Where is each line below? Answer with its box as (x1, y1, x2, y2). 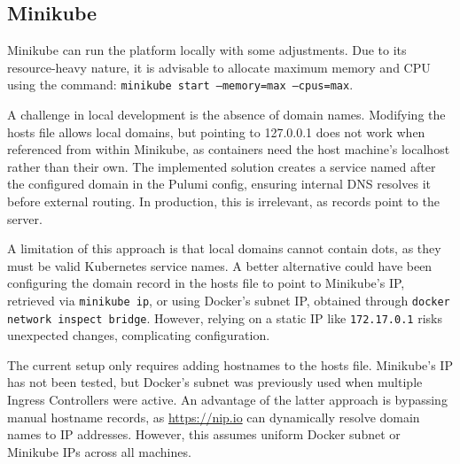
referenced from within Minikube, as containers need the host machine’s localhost (7, 140, 450, 159)
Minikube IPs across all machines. (7, 442, 191, 460)
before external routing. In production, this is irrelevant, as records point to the (7, 192, 440, 211)
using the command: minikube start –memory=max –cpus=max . (7, 75, 354, 94)
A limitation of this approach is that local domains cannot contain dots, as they (7, 239, 441, 258)
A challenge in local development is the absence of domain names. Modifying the (7, 105, 446, 124)
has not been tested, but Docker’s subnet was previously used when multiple (7, 373, 423, 391)
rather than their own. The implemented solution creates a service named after (7, 157, 436, 175)
